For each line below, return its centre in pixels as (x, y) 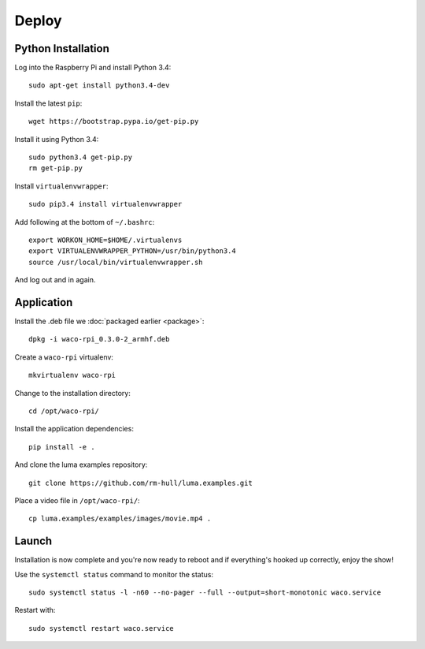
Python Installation (62, 48)
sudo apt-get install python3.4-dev (99, 86)
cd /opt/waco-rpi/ (64, 411)
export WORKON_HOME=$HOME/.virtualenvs (105, 240)
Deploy (38, 21)
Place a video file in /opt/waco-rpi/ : (78, 500)
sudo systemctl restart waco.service (102, 628)
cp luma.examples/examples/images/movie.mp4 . (120, 519)
